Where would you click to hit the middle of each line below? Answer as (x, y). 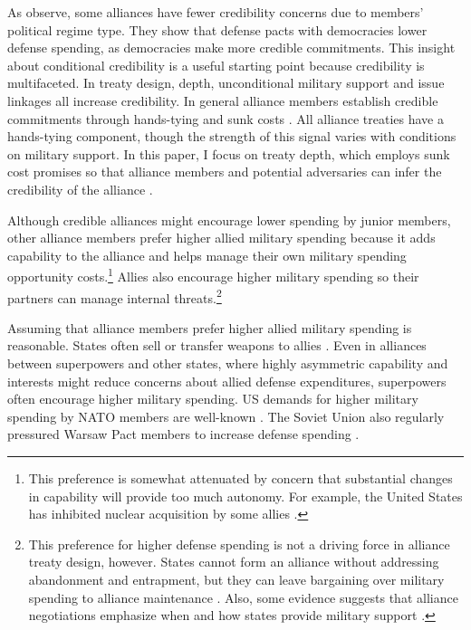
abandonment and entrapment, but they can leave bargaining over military (236, 579)
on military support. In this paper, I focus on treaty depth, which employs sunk (229, 153)
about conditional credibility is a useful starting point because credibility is (216, 65)
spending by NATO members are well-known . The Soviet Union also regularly (226, 416)
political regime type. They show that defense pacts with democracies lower (217, 29)
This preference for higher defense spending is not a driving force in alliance (239, 544)
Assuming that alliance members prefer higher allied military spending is (210, 327)
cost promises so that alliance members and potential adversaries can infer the (225, 172)
